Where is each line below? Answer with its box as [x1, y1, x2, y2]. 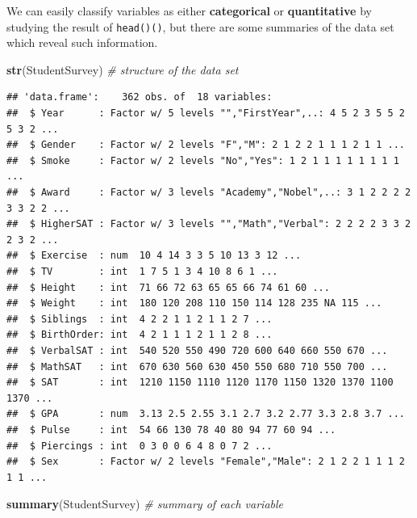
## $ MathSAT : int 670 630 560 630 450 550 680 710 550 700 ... [6, 360, 388, 373]
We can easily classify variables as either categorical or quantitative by [6, 2, 372, 19]
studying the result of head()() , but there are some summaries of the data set [6, 18, 394, 35]
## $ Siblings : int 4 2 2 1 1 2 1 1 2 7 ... [6, 313, 273, 325]
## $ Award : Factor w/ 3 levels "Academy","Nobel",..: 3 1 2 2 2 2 [6, 187, 411, 198]
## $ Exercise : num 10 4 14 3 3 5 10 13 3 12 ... [6, 250, 302, 262]
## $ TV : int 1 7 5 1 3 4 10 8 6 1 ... [6, 265, 278, 277]
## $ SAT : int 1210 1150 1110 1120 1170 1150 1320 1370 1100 [6, 377, 394, 389]
